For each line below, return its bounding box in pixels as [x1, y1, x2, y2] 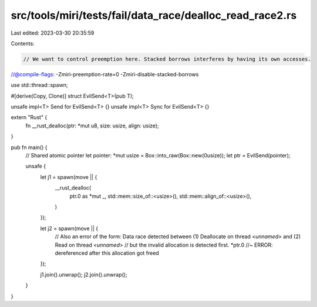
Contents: [11, 40, 35, 47]
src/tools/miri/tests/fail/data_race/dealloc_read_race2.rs [11, 9, 297, 22]
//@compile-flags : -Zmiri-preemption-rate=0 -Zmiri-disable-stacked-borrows [11, 70, 199, 77]
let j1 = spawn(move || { [40, 173, 97, 180]
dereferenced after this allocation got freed [55, 249, 160, 257]
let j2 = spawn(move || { [40, 225, 99, 232]
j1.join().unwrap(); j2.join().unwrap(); [40, 271, 127, 278]
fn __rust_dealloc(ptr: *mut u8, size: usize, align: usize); [25, 122, 160, 129]
